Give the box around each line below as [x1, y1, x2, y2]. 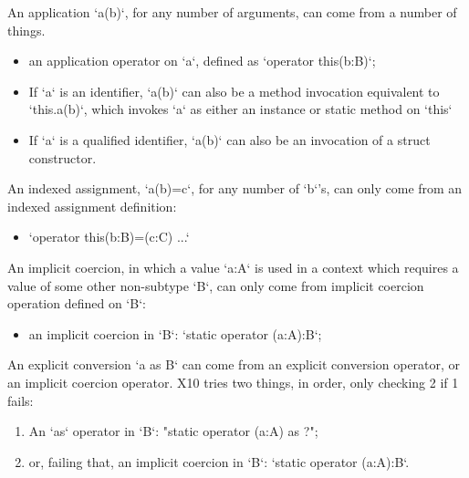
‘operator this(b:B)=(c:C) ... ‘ [28, 227, 190, 246]
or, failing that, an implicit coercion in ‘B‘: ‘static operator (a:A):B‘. [28, 452, 410, 471]
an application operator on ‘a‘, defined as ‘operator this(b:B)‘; [28, 51, 376, 70]
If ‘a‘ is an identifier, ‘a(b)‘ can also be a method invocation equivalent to [28, 81, 440, 100]
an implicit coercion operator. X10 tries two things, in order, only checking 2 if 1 [7, 372, 459, 391]
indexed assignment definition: [7, 196, 177, 215]
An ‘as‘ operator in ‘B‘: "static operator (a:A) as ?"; [28, 421, 318, 441]
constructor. [28, 148, 97, 167]
